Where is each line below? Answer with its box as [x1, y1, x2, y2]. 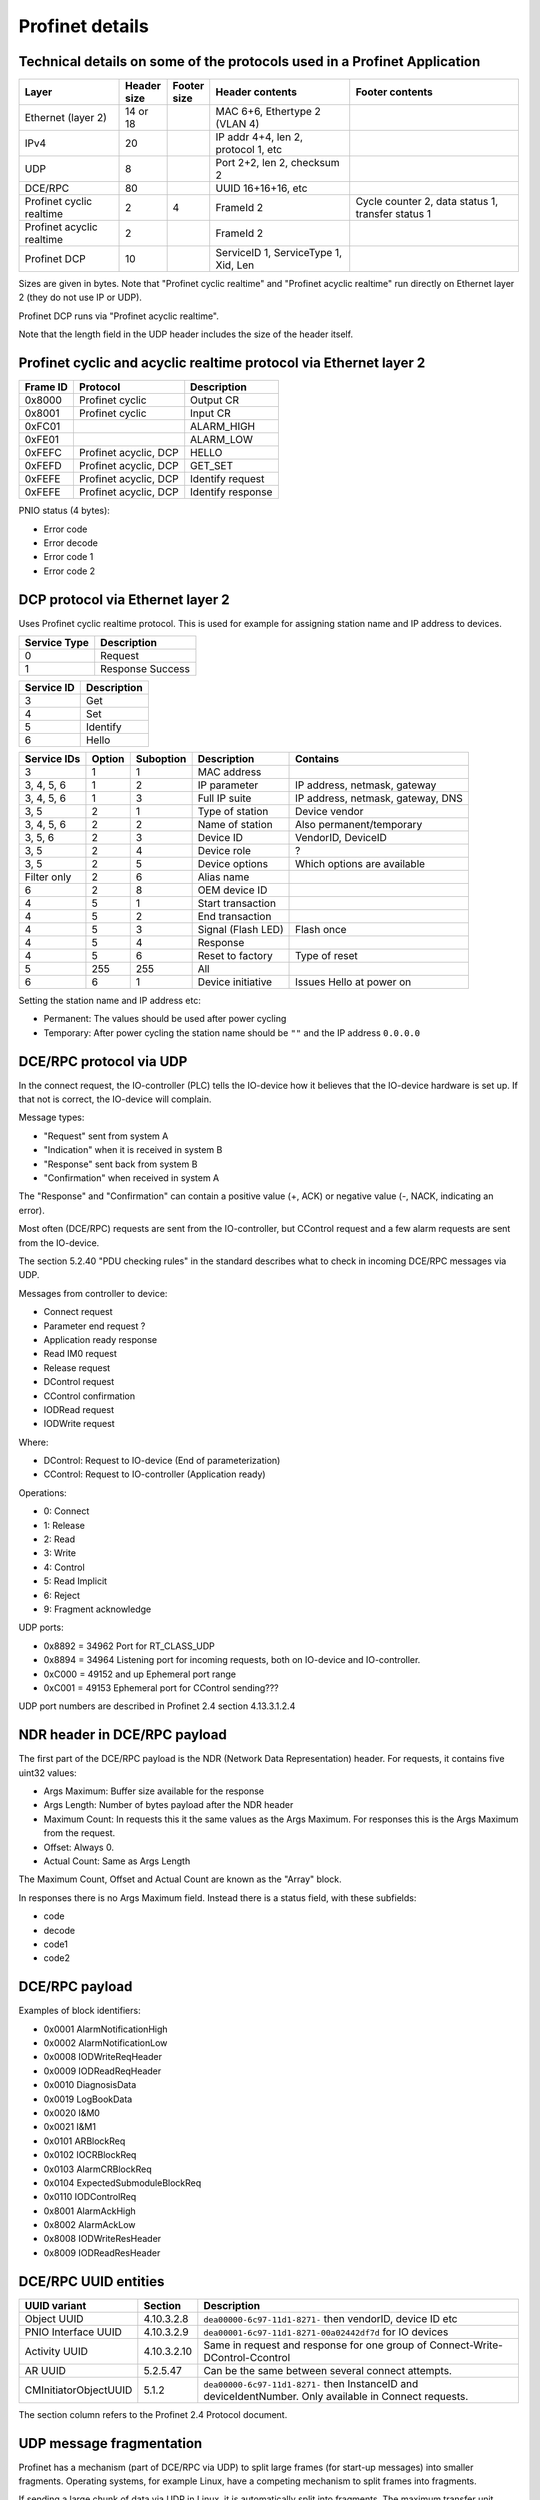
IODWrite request [43, 1418, 115, 1430]
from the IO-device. [18, 1236, 100, 1249]
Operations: [18, 1486, 67, 1499]
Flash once [295, 923, 347, 936]
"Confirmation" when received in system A [43, 1172, 220, 1184]
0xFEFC [24, 446, 62, 460]
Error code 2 [43, 565, 96, 577]
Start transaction [197, 896, 277, 910]
